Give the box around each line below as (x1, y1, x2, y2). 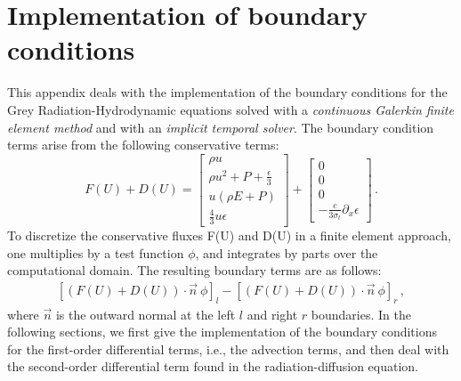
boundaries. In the (311, 304, 411, 323)
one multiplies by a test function (7, 243, 184, 262)
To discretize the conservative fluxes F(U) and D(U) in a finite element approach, (7, 226, 451, 245)
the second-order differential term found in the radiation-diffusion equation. (7, 357, 419, 376)
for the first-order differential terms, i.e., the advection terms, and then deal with (7, 339, 449, 358)
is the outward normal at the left (55, 304, 236, 323)
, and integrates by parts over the (195, 243, 378, 262)
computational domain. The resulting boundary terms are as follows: (7, 261, 382, 280)
